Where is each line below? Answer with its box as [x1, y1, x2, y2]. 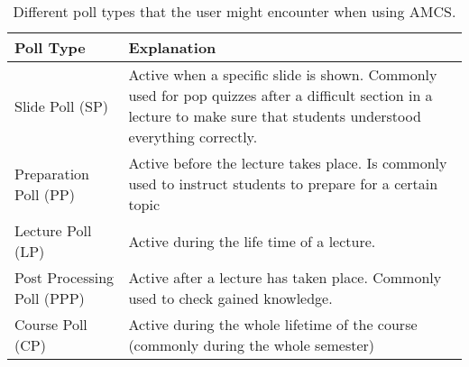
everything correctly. [128, 126, 258, 147]
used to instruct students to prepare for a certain [128, 173, 438, 194]
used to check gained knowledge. [128, 288, 333, 308]
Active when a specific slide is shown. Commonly [128, 64, 437, 85]
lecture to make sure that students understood [128, 106, 421, 126]
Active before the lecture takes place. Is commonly [128, 152, 447, 173]
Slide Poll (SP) [14, 95, 109, 116]
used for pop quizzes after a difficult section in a [128, 85, 433, 106]
